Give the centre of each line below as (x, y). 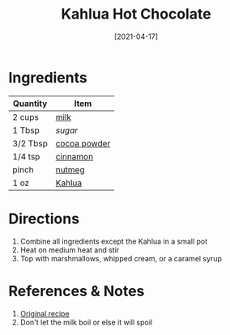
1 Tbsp (26, 130)
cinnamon (75, 156)
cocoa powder (83, 143)
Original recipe (45, 313)
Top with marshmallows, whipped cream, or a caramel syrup (121, 258)
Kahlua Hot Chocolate (136, 14)
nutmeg (70, 169)
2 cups (26, 117)
